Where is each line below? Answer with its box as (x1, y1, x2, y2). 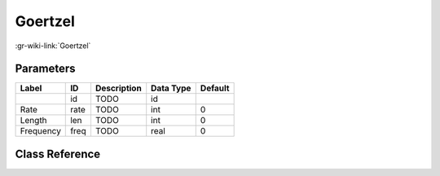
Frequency (20, 125, 61, 137)
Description (95, 82, 142, 94)
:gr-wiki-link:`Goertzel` (15, 41, 91, 51)
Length (20, 115, 48, 126)
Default (200, 82, 230, 94)
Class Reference (15, 147, 101, 161)
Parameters (15, 62, 76, 76)
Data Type (151, 82, 191, 94)
